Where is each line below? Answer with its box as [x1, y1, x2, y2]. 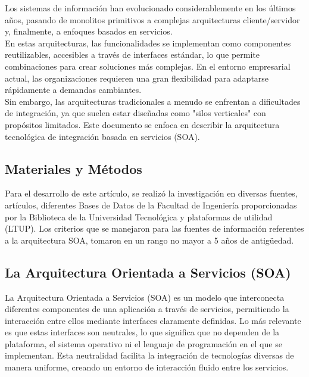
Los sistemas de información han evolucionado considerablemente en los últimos [5, 2, 296, 14]
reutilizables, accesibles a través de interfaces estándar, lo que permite [5, 48, 260, 61]
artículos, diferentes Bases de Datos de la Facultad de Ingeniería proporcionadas [5, 198, 297, 211]
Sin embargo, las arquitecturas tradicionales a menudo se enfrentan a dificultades [5, 95, 301, 107]
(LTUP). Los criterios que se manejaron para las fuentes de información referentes [5, 222, 304, 235]
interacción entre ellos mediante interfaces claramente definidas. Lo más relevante [5, 314, 301, 326]
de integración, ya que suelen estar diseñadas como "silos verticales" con [5, 107, 266, 119]
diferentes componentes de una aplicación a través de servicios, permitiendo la [5, 303, 289, 315]
